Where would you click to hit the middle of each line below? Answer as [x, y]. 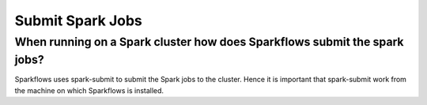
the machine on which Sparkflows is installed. [89, 90]
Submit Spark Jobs [78, 21]
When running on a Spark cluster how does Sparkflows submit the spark [209, 42]
